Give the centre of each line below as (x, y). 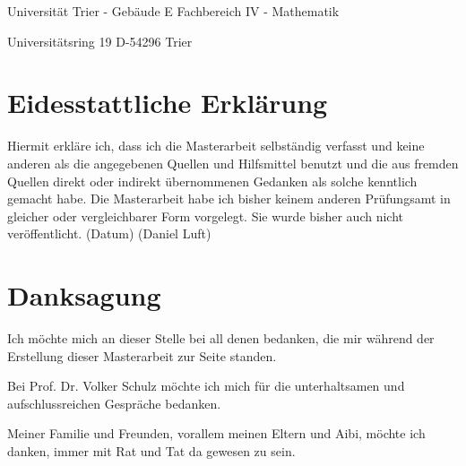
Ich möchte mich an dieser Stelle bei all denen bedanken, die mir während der (221, 338)
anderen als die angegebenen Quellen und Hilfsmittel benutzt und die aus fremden (233, 163)
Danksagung (84, 295)
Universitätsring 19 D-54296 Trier (100, 41)
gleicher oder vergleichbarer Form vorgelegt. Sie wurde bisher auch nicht (206, 216)
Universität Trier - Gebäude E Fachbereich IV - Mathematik (173, 11)
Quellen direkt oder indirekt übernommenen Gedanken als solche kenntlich (212, 181)
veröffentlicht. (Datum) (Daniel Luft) (109, 233)
